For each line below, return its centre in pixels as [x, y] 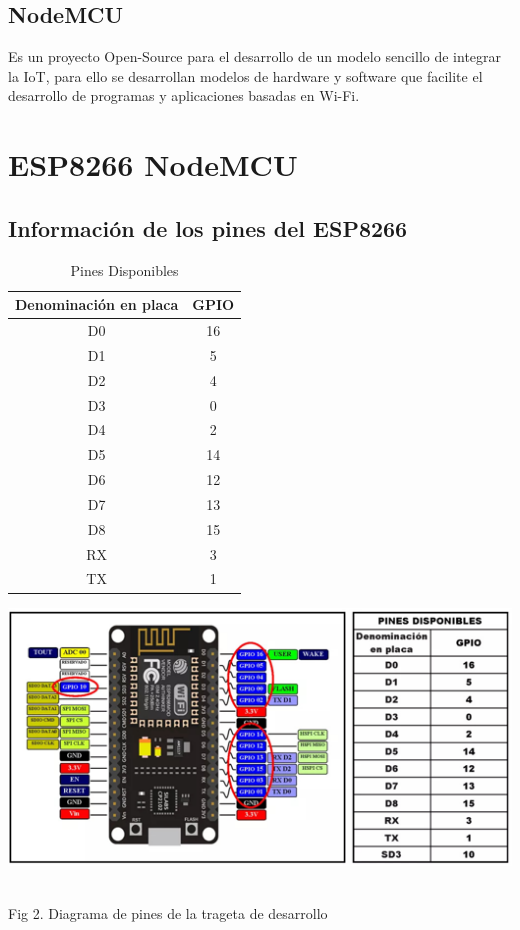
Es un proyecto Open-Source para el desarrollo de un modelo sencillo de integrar [255, 56]
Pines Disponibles [124, 269]
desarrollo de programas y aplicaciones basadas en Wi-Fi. [184, 95]
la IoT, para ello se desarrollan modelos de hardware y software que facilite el [245, 75]
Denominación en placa [97, 304]
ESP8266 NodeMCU [153, 164]
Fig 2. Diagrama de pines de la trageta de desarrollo [168, 913]
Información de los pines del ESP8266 [208, 227]
